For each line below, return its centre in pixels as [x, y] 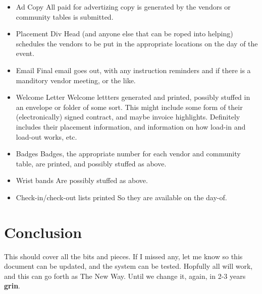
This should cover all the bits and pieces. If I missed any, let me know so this [123, 256]
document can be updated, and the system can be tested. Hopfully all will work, [128, 266]
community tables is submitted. [65, 16]
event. [25, 53]
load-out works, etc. [46, 136]
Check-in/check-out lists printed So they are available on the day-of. [121, 197]
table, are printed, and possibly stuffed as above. [91, 163]
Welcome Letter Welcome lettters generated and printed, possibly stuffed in [133, 97]
